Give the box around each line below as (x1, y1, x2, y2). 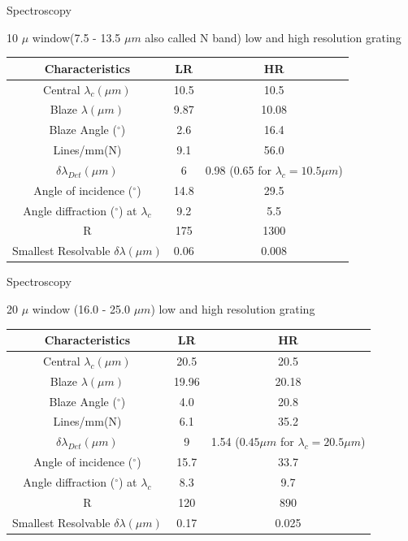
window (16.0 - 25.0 (32, 300, 130, 317)
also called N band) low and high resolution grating (145, 28, 401, 45)
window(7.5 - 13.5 (32, 28, 121, 45)
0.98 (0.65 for (205, 161, 272, 178)
